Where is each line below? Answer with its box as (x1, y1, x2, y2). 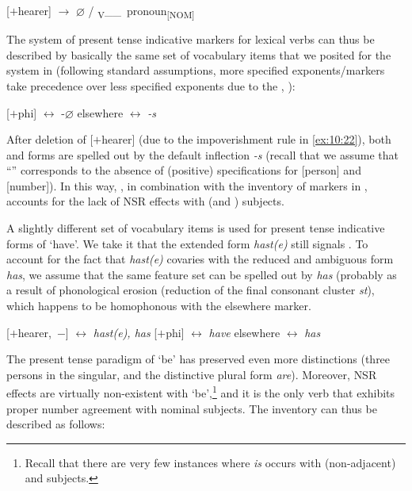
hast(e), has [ (93, 324, 158, 340)
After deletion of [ (6, 131, 93, 148)
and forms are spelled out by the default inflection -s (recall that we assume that (6, 146, 399, 163)
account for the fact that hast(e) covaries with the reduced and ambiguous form (6, 251, 394, 267)
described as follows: (6, 416, 105, 432)
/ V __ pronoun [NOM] (88, 2, 195, 21)
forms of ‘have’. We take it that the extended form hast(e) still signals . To (6, 235, 368, 251)
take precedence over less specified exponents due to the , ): (6, 77, 296, 94)
